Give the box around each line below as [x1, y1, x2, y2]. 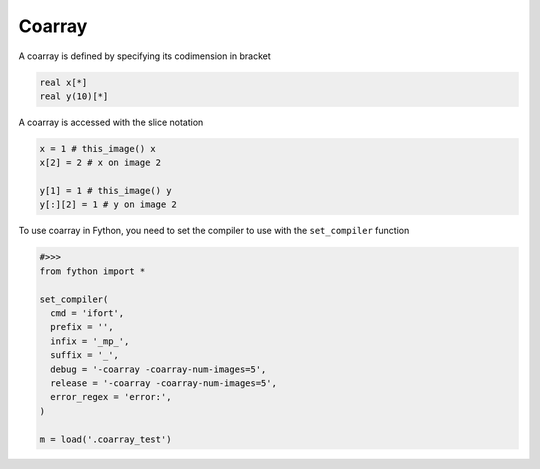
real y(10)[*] [39, 90, 109, 102]
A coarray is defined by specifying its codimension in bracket [18, 50, 272, 62]
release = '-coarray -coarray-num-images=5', [50, 377, 277, 389]
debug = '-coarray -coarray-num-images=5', [50, 363, 267, 375]
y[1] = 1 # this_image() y [39, 185, 172, 197]
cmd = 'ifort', [50, 307, 125, 319]
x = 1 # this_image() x [39, 143, 157, 154]
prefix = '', [50, 321, 114, 333]
